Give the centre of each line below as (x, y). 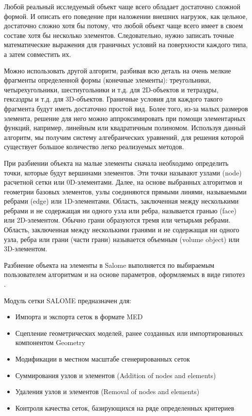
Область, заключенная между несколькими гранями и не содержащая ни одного (122, 230)
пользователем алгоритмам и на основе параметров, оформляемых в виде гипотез (124, 274)
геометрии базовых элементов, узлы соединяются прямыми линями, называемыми (125, 191)
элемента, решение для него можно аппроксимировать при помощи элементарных (125, 118)
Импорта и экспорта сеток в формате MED (79, 317)
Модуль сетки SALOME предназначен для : (68, 300)
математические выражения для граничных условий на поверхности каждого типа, (126, 44)
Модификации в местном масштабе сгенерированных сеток (102, 359)
